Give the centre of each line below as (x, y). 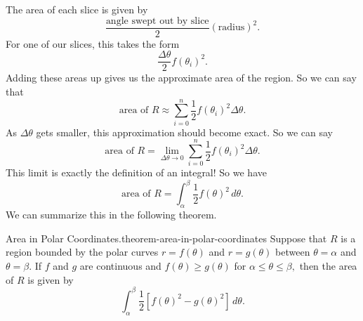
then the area (328, 266)
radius (231, 28)
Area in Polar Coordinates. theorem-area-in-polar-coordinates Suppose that (166, 238)
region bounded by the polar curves (82, 252)
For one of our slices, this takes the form (93, 43)
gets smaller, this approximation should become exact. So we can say (184, 132)
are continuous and (120, 266)
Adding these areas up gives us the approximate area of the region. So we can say (181, 78)
